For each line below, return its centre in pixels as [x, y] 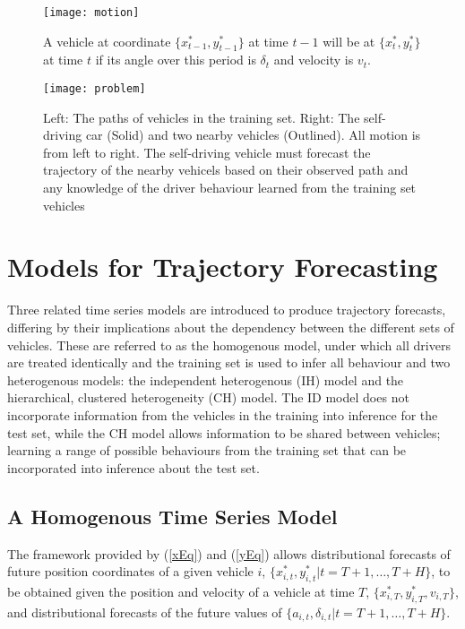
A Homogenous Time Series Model [172, 516]
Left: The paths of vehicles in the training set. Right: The [202, 117]
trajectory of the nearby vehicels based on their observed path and [226, 170]
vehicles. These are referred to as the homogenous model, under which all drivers [229, 345]
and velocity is [314, 60]
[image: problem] [95, 89]
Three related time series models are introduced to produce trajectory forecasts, [227, 310]
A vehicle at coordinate [107, 41]
